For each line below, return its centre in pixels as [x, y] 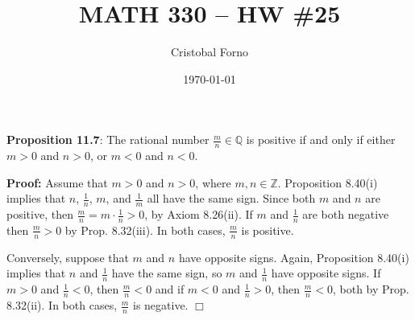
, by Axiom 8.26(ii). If [199, 214]
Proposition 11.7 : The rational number [108, 139]
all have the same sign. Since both [231, 198]
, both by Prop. [371, 289]
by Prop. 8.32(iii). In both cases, [145, 230]
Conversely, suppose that [68, 257]
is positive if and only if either [321, 139]
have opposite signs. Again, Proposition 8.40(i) [294, 257]
